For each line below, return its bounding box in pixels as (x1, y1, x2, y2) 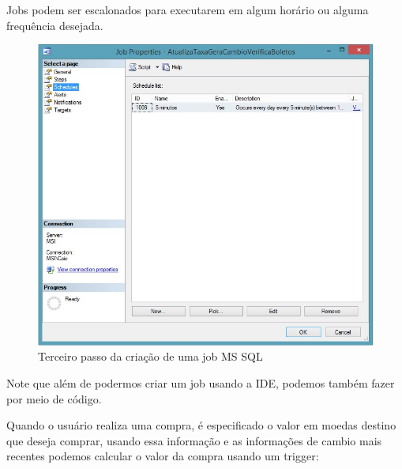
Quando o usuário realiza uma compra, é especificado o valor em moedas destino (6, 417, 396, 433)
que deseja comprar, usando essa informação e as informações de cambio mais (6, 432, 382, 448)
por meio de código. (6, 390, 102, 407)
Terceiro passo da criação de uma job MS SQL (38, 348, 263, 365)
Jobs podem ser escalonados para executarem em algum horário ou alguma (6, 2, 369, 17)
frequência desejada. (6, 17, 103, 33)
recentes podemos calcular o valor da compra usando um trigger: (6, 448, 319, 464)
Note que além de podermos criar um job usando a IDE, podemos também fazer (6, 375, 395, 391)
